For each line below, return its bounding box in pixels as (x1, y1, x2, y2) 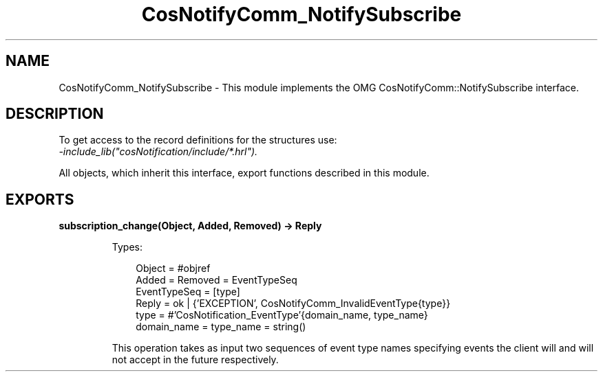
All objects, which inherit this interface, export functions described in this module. (59, 167, 430, 179)
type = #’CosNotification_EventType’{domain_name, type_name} (136, 309, 428, 321)
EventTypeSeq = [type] (136, 286, 240, 298)
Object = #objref (136, 262, 211, 275)
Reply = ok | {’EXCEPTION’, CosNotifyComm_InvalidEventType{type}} (136, 297, 451, 310)
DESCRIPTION (6, 105, 104, 123)
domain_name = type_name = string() (136, 321, 306, 333)
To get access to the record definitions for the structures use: (59, 134, 337, 146)
